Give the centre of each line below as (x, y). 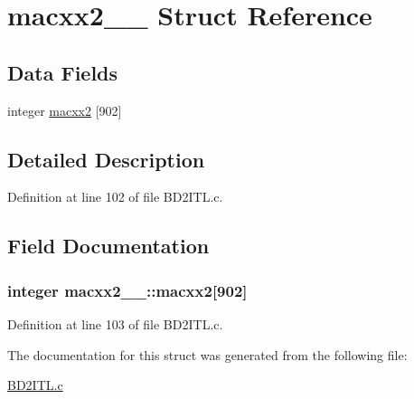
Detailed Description (106, 159)
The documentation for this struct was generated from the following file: (207, 354)
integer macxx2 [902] (65, 110)
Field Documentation (108, 246)
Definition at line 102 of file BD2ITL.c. (115, 197)
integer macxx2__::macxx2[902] (127, 290)
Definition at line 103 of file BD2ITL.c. (115, 323)
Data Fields (63, 72)
